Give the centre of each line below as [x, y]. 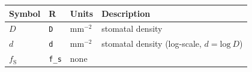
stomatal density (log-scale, [151, 43]
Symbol [25, 13]
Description [126, 13]
